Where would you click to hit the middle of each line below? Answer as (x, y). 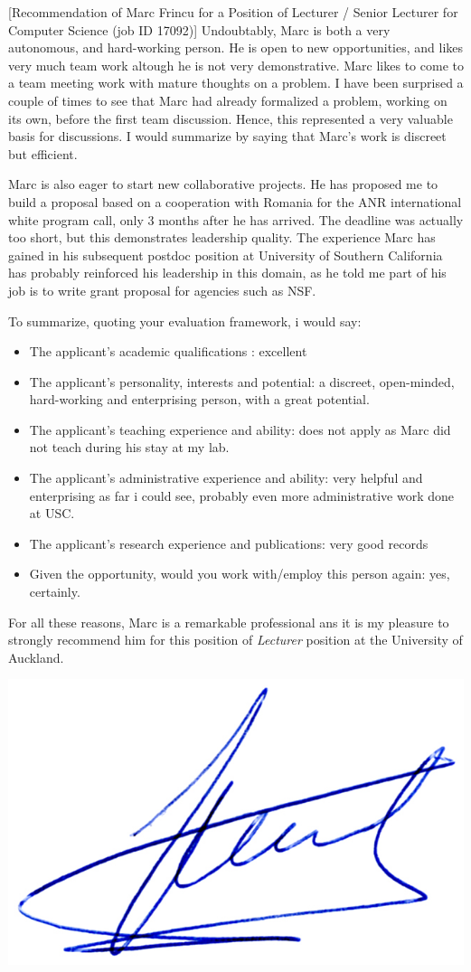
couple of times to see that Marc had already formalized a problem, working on (228, 100)
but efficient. (43, 153)
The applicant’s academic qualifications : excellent (168, 351)
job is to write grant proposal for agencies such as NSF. (162, 290)
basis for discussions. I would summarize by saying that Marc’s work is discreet (227, 136)
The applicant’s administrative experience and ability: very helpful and (226, 478)
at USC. (52, 513)
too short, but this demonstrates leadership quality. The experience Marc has (222, 237)
